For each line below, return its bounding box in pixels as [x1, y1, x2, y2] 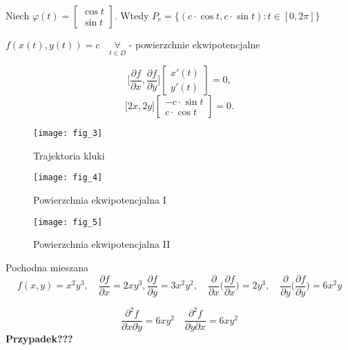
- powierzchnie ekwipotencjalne [128, 37, 260, 51]
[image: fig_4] [33, 173, 103, 183]
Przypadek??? [6, 331, 73, 346]
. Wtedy [114, 8, 149, 22]
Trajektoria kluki [33, 148, 105, 162]
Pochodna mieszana [6, 260, 89, 274]
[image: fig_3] [33, 128, 103, 139]
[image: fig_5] [33, 217, 103, 227]
